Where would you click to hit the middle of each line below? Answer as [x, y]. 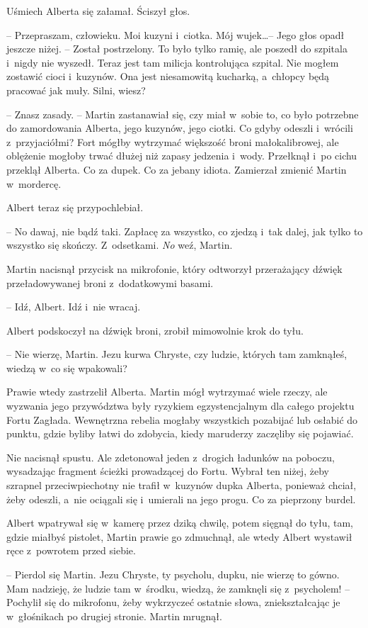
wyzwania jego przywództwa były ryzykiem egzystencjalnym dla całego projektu [180, 406]
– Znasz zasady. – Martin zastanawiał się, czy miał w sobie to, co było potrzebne [183, 114]
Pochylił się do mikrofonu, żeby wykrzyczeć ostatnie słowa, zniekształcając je [173, 602]
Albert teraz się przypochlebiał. [75, 207]
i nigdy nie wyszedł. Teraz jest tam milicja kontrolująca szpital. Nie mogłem [173, 62]
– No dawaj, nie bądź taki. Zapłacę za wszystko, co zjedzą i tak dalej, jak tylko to [185, 231]
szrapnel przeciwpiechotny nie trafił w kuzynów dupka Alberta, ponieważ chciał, [182, 485]
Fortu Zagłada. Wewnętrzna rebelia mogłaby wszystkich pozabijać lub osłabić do [182, 419]
